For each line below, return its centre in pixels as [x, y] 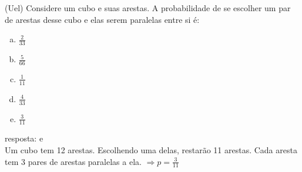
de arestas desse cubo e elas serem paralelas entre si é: [102, 19]
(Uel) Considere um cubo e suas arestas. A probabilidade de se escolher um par [148, 8]
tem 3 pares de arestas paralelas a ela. [73, 161]
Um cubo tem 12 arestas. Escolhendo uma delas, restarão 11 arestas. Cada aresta [151, 149]
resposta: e [24, 138]
